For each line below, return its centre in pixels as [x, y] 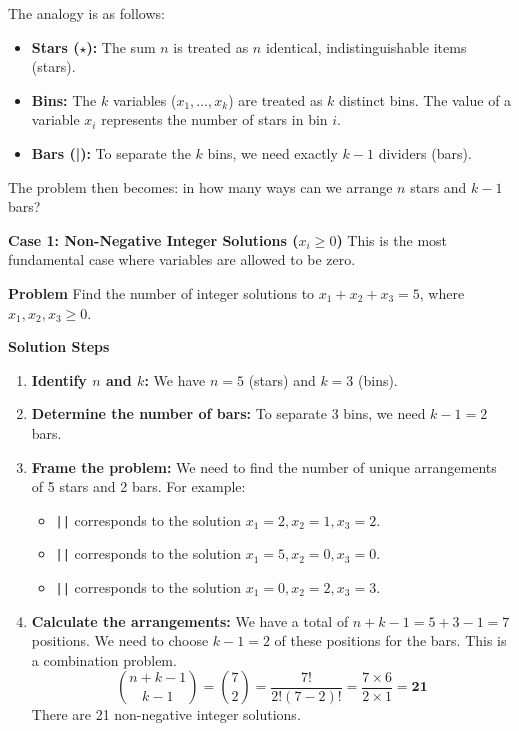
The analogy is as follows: [86, 13]
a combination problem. [104, 659]
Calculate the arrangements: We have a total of [190, 620]
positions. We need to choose [120, 640]
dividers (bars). [425, 152]
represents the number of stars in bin [214, 119]
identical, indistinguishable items [366, 46]
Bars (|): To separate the [111, 152]
